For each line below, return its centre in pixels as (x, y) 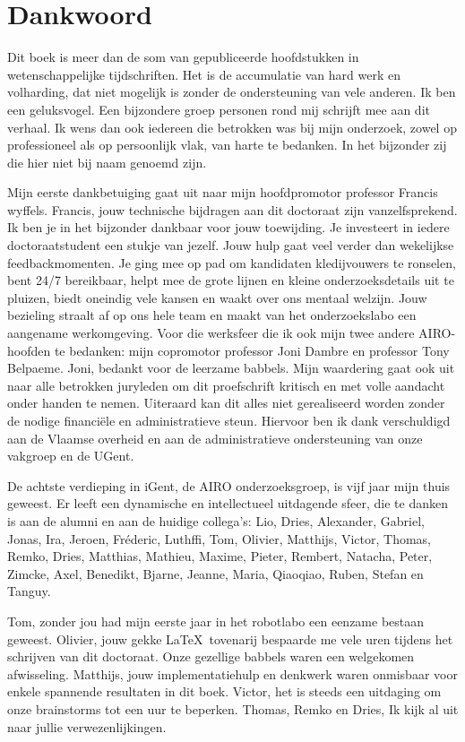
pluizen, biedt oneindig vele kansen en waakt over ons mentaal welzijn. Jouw (217, 297)
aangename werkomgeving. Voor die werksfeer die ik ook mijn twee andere (211, 333)
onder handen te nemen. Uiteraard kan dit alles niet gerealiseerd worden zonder (226, 403)
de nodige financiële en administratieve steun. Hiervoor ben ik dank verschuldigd (229, 420)
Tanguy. (29, 591)
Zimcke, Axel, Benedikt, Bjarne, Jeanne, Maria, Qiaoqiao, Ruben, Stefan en (215, 573)
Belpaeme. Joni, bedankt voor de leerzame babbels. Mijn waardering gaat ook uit (231, 368)
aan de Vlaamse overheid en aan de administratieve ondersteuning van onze (215, 438)
